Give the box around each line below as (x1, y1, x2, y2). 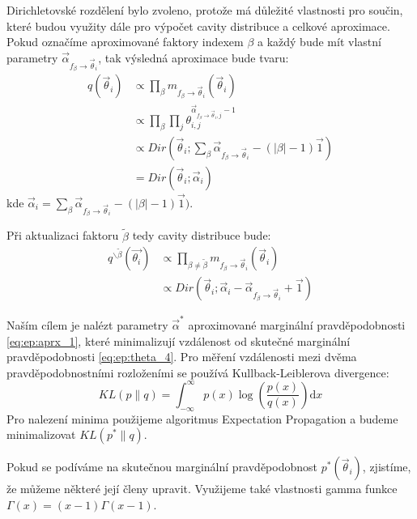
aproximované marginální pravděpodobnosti (188, 317, 406, 333)
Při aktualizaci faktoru (6, 227, 119, 244)
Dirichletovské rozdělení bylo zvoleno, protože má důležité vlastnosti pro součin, (6, 2, 403, 18)
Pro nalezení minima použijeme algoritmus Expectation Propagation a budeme (6, 410, 398, 427)
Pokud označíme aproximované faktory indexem (6, 33, 244, 50)
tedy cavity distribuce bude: (132, 227, 271, 244)
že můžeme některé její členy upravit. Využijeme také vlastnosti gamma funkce (6, 480, 398, 497)
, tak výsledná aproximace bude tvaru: (98, 49, 289, 66)
